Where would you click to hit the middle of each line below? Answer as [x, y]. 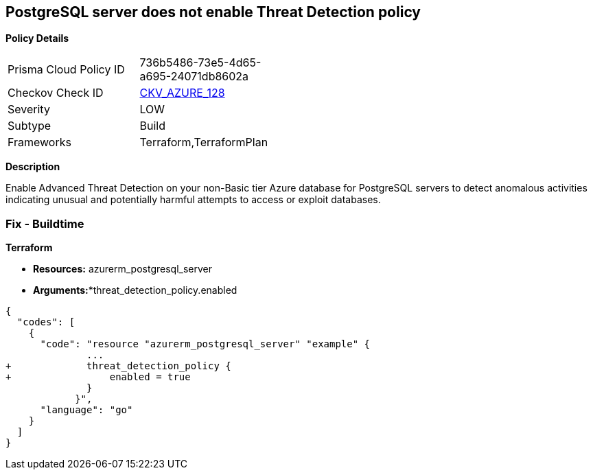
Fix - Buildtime [45, 223]
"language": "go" [86, 410]
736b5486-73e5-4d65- [200, 63]
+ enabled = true [98, 377]
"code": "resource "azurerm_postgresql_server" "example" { [205, 344]
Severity [29, 109]
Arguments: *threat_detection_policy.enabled [135, 290]
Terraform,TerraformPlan [204, 142]
